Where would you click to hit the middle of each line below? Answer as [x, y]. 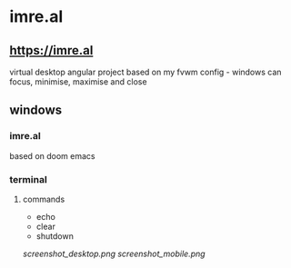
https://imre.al [51, 50]
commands [44, 199]
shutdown [55, 236]
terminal [28, 179]
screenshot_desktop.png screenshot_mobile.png [114, 253]
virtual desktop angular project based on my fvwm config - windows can [145, 72]
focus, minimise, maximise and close [78, 82]
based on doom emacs [52, 155]
